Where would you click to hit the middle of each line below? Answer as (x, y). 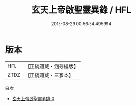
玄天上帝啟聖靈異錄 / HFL (81, 10)
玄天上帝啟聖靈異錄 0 (33, 98)
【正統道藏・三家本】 (49, 75)
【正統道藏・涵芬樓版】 (52, 66)
